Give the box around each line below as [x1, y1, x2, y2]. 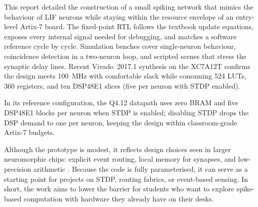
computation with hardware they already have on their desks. [23, 193, 214, 203]
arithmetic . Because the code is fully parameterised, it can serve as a [33, 163, 248, 174]
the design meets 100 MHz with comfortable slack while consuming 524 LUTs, [4, 71, 246, 81]
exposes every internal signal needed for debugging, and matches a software [4, 31, 237, 41]
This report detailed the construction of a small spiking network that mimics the [4, 2, 253, 12]
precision [4, 163, 31, 174]
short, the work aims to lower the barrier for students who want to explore [4, 183, 234, 194]
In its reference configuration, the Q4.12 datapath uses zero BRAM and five [4, 97, 238, 108]
